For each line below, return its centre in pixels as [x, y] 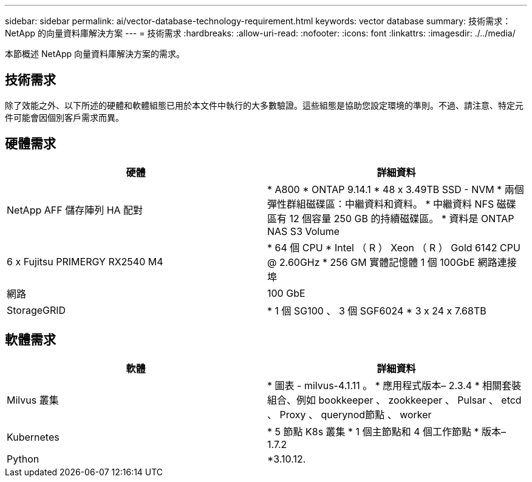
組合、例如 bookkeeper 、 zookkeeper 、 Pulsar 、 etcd [394, 400]
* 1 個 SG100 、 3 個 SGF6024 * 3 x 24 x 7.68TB [377, 311]
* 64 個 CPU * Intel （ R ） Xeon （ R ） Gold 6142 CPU [394, 247]
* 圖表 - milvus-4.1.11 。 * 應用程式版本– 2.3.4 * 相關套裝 [394, 385]
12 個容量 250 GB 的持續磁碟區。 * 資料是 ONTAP [402, 218]
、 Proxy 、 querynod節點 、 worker [350, 414]
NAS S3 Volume [304, 231]
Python [23, 459]
